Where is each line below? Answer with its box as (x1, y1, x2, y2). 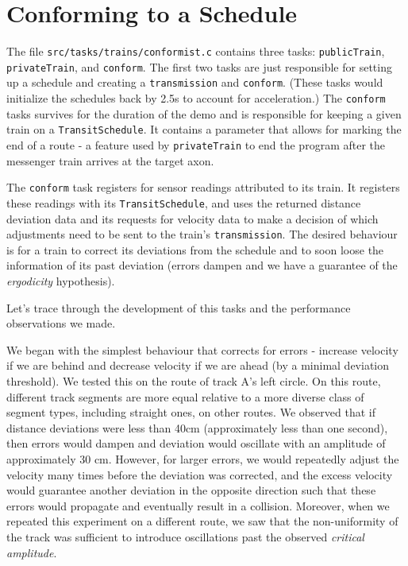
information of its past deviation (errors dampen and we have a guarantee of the (6, 257, 398, 273)
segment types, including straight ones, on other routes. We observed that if (6, 404, 375, 421)
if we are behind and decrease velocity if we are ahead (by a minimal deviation (6, 357, 390, 374)
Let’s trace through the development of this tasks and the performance (6, 299, 351, 316)
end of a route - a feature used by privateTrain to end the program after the (6, 137, 385, 153)
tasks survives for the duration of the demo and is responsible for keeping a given (6, 105, 402, 122)
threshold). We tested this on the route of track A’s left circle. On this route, (6, 372, 381, 389)
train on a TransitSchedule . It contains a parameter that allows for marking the (6, 121, 402, 138)
